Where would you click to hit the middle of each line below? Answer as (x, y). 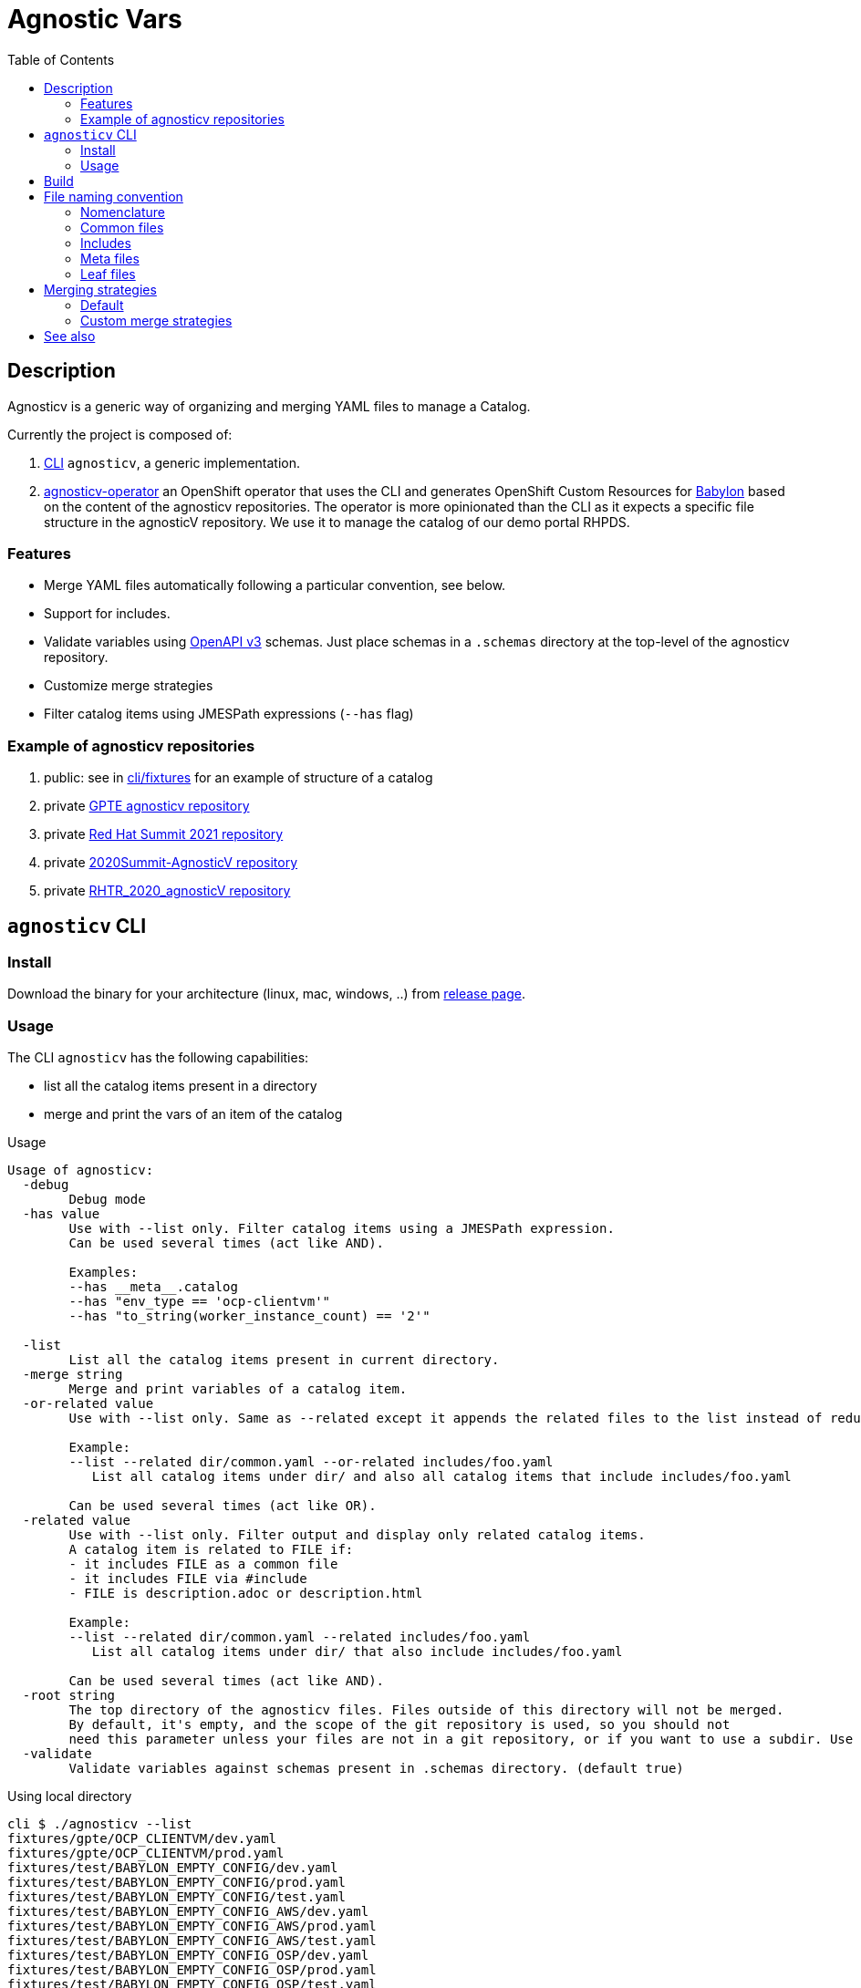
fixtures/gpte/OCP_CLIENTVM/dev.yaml (142, 1839)
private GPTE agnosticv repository (147, 806)
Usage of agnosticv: (81, 1170)
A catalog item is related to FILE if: (211, 1550)
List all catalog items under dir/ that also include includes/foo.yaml (357, 1652)
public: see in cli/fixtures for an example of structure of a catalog (239, 778)
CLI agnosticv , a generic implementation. (172, 462)
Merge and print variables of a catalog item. (238, 1389)
